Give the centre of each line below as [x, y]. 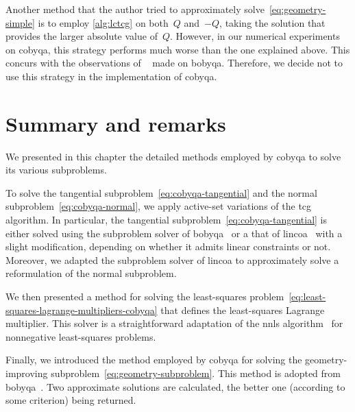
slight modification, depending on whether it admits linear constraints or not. [168, 246]
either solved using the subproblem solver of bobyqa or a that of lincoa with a [174, 233]
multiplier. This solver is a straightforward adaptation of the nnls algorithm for [174, 323]
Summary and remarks [116, 123]
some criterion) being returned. [71, 400]
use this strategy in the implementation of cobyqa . [111, 76]
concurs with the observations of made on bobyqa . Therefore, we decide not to [174, 63]
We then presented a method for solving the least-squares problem [145, 296]
